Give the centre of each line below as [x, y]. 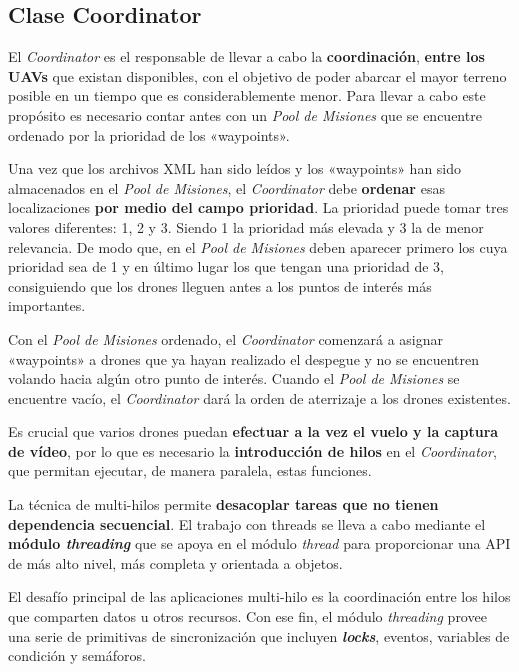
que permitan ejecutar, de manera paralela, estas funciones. [190, 470]
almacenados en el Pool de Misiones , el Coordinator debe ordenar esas [226, 187]
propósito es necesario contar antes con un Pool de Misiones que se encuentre [245, 114]
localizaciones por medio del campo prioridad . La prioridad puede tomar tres [258, 207]
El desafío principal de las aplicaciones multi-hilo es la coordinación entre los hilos [259, 596]
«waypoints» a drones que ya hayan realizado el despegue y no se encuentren [243, 358]
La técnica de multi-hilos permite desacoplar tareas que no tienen [223, 504]
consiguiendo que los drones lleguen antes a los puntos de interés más [220, 285]
